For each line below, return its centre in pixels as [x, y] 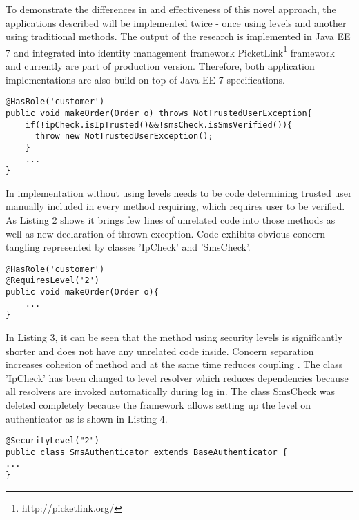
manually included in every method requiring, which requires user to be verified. [175, 206]
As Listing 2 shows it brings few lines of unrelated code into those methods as [171, 220]
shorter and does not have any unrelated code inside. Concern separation [160, 350]
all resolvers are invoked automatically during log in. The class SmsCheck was [170, 391]
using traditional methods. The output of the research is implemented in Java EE [178, 36]
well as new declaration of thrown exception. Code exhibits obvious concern [166, 233]
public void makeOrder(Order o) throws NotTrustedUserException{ [159, 113]
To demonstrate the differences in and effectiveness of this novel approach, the [171, 9]
